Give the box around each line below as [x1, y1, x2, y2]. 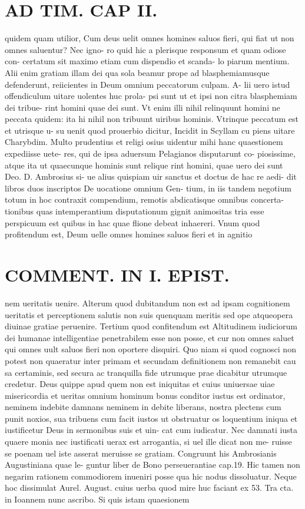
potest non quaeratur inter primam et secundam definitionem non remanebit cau [5, 354, 296, 366]
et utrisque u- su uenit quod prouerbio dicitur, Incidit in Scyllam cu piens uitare [5, 124, 295, 136]
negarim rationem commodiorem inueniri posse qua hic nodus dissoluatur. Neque [5, 470, 297, 482]
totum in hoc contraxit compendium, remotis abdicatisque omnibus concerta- [5, 193, 284, 206]
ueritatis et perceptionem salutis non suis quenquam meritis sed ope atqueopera [5, 308, 293, 320]
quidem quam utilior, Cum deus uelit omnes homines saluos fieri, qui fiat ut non [5, 32, 294, 44]
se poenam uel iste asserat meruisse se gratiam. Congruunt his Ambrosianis [5, 447, 277, 459]
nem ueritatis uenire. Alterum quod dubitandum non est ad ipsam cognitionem [5, 296, 290, 309]
